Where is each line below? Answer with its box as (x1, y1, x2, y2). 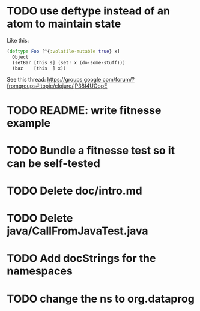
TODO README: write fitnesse (7, 103, 162, 117)
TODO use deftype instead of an (7, 4, 171, 18)
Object (12, 54, 29, 60)
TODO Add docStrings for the (7, 252, 156, 265)
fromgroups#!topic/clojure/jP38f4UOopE (7, 82, 108, 89)
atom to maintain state (7, 17, 121, 31)
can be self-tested (7, 156, 101, 170)
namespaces (7, 264, 73, 278)
